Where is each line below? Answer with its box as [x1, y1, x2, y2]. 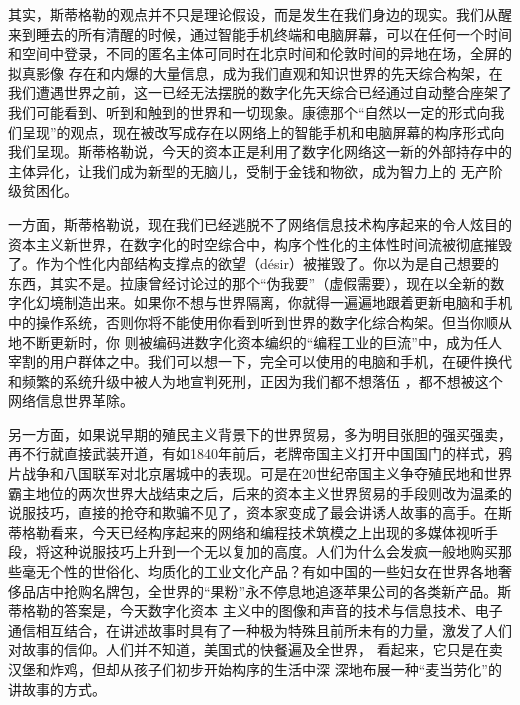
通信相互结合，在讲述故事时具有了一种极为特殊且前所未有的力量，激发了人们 [8, 619, 512, 640]
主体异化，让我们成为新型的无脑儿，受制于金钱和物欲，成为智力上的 [8, 160, 456, 181]
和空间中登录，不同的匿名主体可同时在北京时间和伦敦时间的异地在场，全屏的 [8, 43, 512, 64]
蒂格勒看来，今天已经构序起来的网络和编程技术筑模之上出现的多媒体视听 [8, 521, 484, 542]
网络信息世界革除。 [8, 390, 134, 411]
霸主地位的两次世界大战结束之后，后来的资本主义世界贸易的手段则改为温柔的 [8, 482, 512, 503]
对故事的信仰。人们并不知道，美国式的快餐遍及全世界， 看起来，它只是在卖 [8, 639, 503, 660]
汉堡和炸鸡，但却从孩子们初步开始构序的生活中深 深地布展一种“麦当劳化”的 [8, 659, 502, 679]
